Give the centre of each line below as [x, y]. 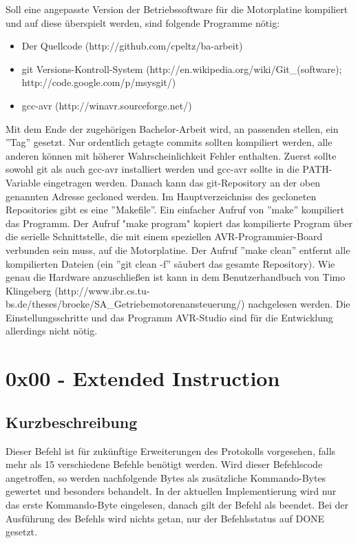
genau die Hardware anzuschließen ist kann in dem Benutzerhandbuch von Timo [176, 277]
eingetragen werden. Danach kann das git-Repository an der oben [182, 182]
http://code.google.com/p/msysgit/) [99, 82]
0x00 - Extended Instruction [143, 378]
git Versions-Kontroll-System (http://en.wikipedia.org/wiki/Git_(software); [182, 68]
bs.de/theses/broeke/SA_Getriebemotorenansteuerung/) [125, 304]
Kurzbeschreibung [72, 422]
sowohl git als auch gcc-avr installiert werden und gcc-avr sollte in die [152, 169]
